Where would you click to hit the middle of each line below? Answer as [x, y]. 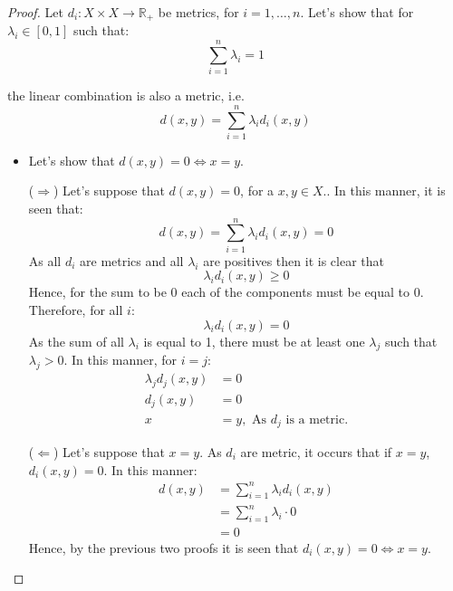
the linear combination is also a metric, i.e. [126, 95]
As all [45, 260]
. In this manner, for [120, 360]
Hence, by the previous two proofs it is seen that [164, 547]
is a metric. [317, 419]
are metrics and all [132, 260]
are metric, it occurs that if [316, 451]
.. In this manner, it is [384, 191]
